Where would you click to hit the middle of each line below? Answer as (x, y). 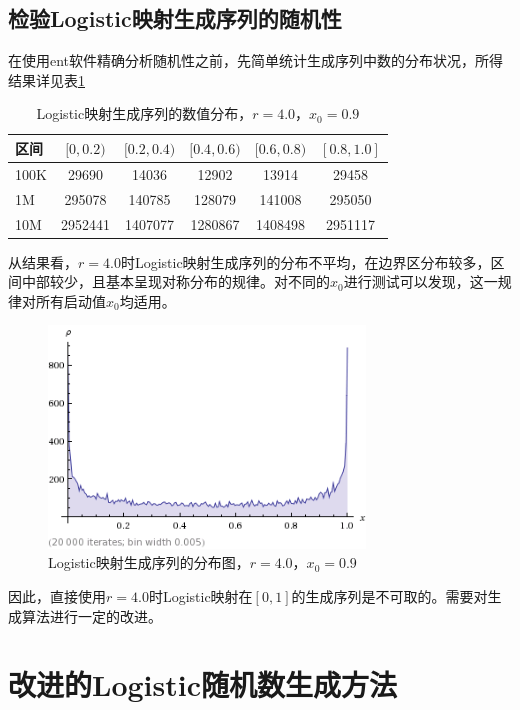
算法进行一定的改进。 (91, 615)
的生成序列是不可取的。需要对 (389, 596)
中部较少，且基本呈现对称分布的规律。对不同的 (175, 281)
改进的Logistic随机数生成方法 (202, 684)
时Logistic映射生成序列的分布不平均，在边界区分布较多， (305, 261)
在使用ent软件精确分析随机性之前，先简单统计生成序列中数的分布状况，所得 (256, 60)
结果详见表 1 (46, 79)
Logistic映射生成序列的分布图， (149, 562)
